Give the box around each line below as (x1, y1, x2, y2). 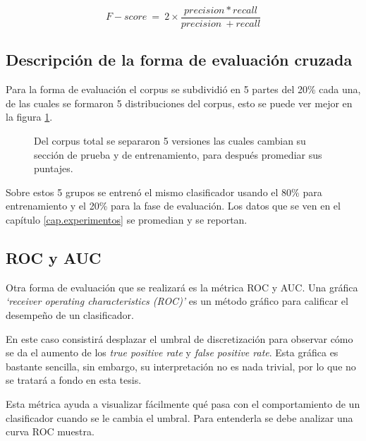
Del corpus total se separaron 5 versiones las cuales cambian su (34, 133, 306, 148)
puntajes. (34, 161, 73, 176)
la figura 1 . (6, 109, 53, 124)
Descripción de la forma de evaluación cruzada (6, 49, 353, 71)
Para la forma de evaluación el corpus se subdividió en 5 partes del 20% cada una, (6, 82, 361, 97)
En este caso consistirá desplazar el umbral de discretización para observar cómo (6, 331, 353, 346)
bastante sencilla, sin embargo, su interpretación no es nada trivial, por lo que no (6, 358, 356, 373)
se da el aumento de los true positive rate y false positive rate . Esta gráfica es (6, 345, 338, 360)
